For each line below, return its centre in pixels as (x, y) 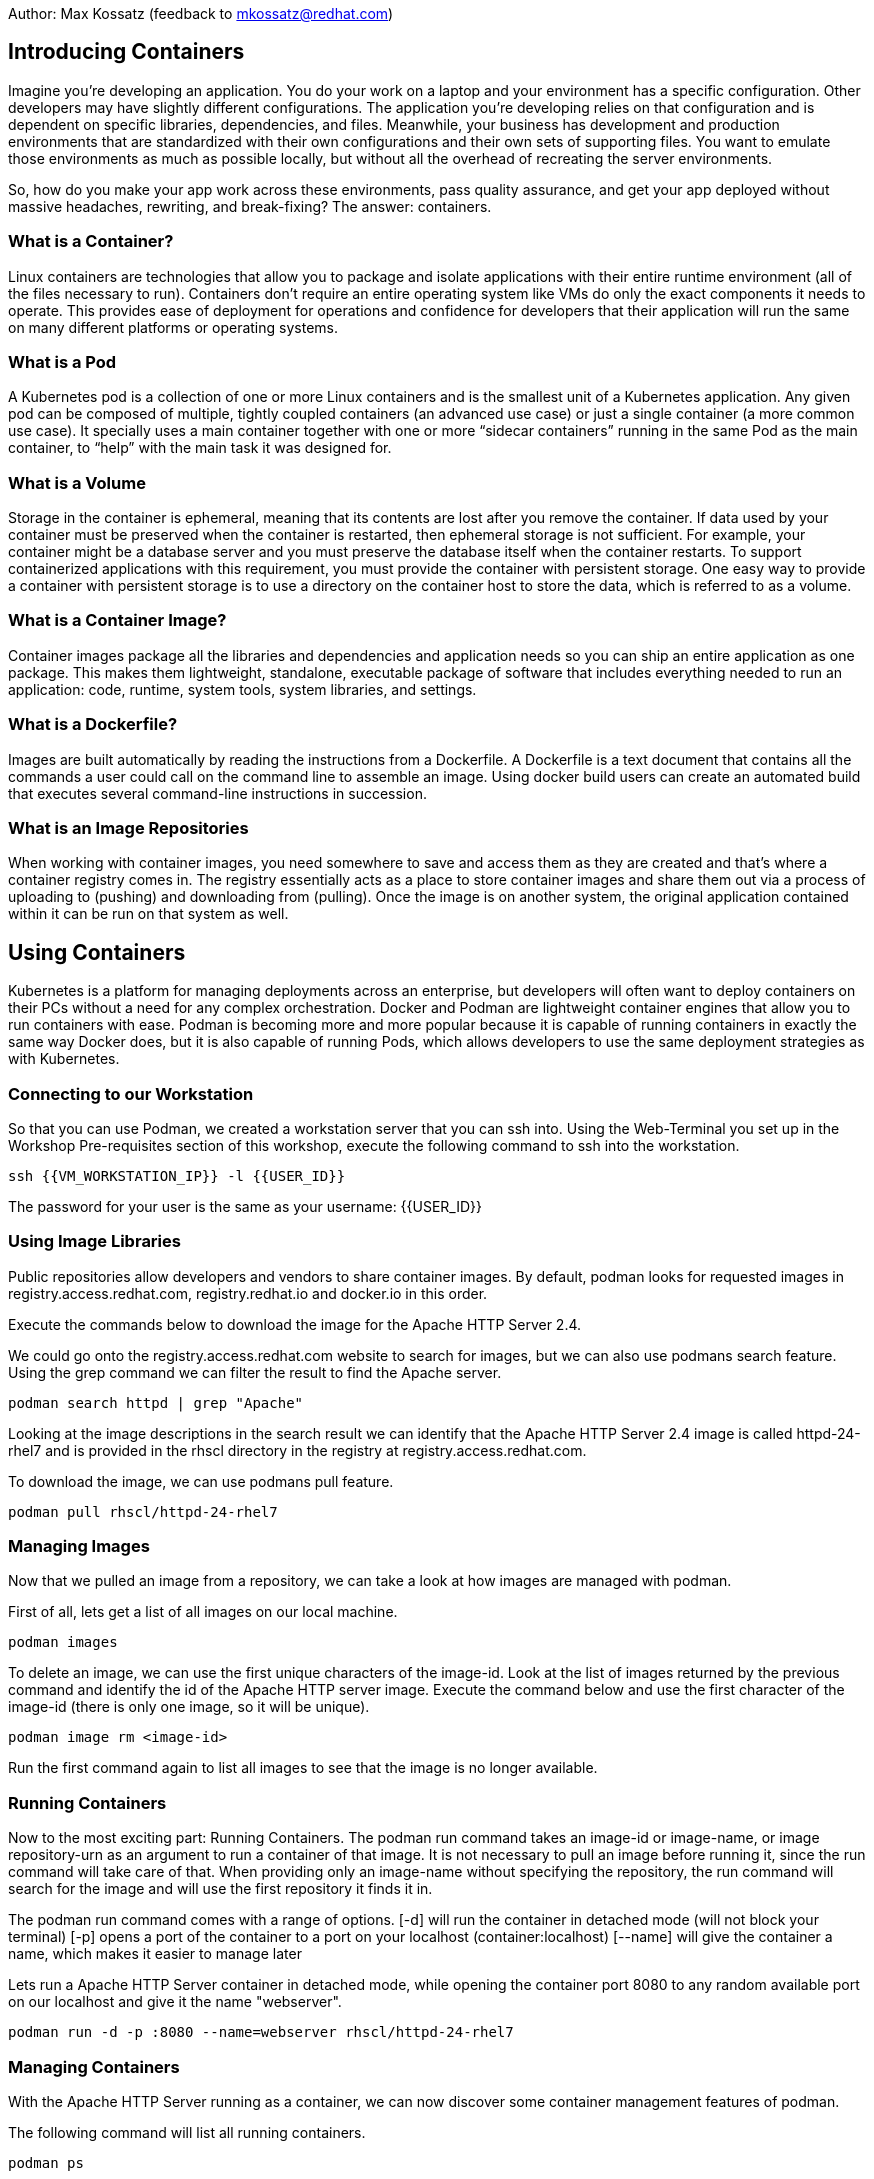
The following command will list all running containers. (187, 2132)
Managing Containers (94, 2066)
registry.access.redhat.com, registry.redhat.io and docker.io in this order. (248, 1293)
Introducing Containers (126, 52)
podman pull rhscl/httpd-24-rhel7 (143, 1511)
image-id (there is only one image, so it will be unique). (189, 1707)
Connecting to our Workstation (131, 1093)
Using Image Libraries (94, 1241)
